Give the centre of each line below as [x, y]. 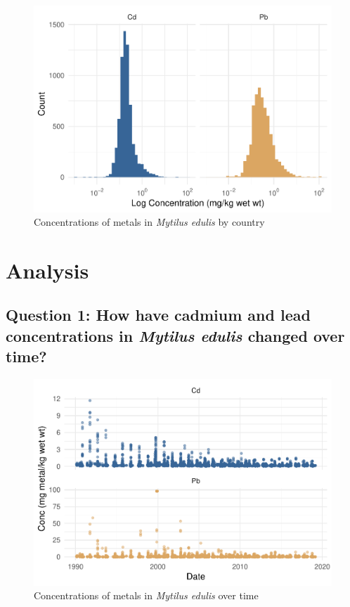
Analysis [47, 270]
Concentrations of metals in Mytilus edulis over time [146, 595]
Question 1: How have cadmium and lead [158, 315]
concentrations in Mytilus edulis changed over [175, 335]
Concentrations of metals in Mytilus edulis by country [149, 222]
